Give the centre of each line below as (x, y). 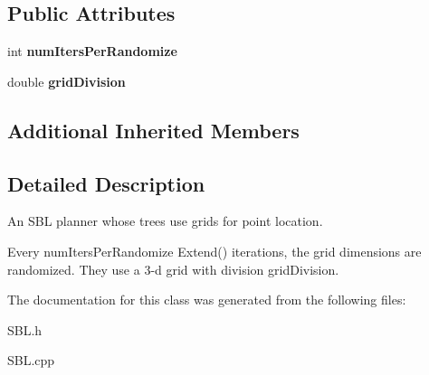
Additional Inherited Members (153, 130)
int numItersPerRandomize (92, 51)
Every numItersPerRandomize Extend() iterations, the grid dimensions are (214, 251)
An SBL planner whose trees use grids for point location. (165, 221)
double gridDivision (67, 81)
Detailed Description (106, 183)
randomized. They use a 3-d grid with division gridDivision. (173, 269)
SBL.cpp (31, 360)
